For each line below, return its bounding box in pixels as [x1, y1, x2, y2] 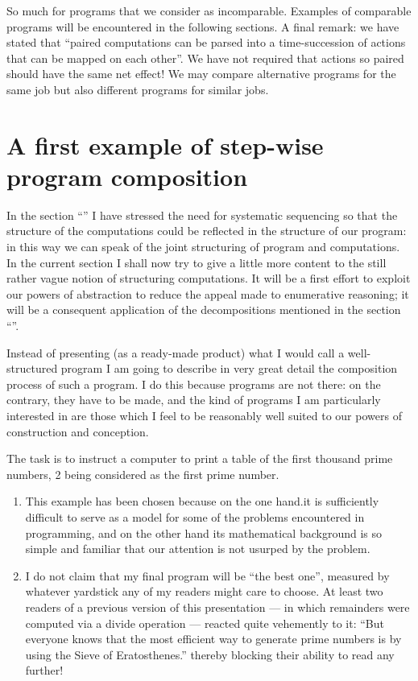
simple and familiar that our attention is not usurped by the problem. [25, 540, 370, 557]
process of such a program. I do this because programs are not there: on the [6, 375, 381, 392]
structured [6, 360, 58, 377]
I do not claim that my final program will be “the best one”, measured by [25, 567, 390, 584]
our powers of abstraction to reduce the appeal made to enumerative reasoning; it [6, 285, 409, 302]
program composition [6, 159, 248, 192]
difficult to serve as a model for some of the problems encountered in [25, 508, 365, 525]
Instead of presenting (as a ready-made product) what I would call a [6, 344, 345, 361]
